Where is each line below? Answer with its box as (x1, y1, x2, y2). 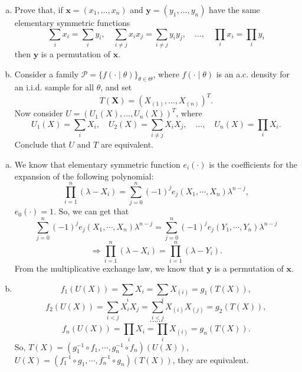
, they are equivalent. (172, 353, 249, 366)
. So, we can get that (54, 205, 129, 217)
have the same (209, 4, 260, 15)
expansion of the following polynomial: (14, 169, 154, 182)
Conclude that (14, 138, 66, 151)
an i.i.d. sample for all (14, 81, 94, 93)
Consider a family (14, 67, 79, 80)
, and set (100, 81, 132, 93)
